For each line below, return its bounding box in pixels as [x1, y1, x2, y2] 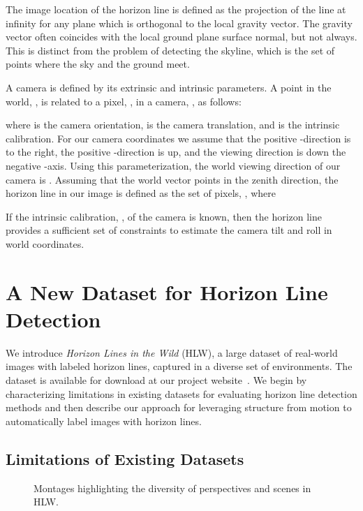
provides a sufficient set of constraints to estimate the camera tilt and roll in [6, 223, 332, 237]
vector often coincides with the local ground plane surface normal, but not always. [6, 29, 357, 44]
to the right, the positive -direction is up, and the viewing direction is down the [6, 145, 346, 159]
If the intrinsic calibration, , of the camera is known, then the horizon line [6, 209, 322, 223]
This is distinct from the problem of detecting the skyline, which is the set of [6, 43, 335, 57]
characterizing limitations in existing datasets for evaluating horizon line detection [6, 386, 357, 401]
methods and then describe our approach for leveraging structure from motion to [6, 400, 352, 415]
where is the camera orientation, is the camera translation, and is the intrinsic [6, 117, 340, 132]
